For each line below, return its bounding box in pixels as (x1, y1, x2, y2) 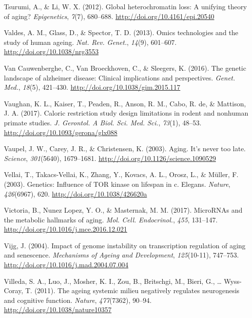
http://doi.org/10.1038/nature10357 (4, 304, 112, 315)
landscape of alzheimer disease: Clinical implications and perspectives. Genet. (4, 72, 235, 82)
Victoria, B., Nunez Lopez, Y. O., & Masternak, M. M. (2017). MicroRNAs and (4, 205, 243, 215)
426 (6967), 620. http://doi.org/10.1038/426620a (4, 188, 147, 199)
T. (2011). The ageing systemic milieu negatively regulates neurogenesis (25, 285, 240, 296)
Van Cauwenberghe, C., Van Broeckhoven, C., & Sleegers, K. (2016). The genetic (4, 62, 246, 73)
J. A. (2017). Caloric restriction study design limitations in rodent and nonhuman (4, 108, 249, 118)
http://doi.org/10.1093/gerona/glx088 (4, 127, 117, 137)
